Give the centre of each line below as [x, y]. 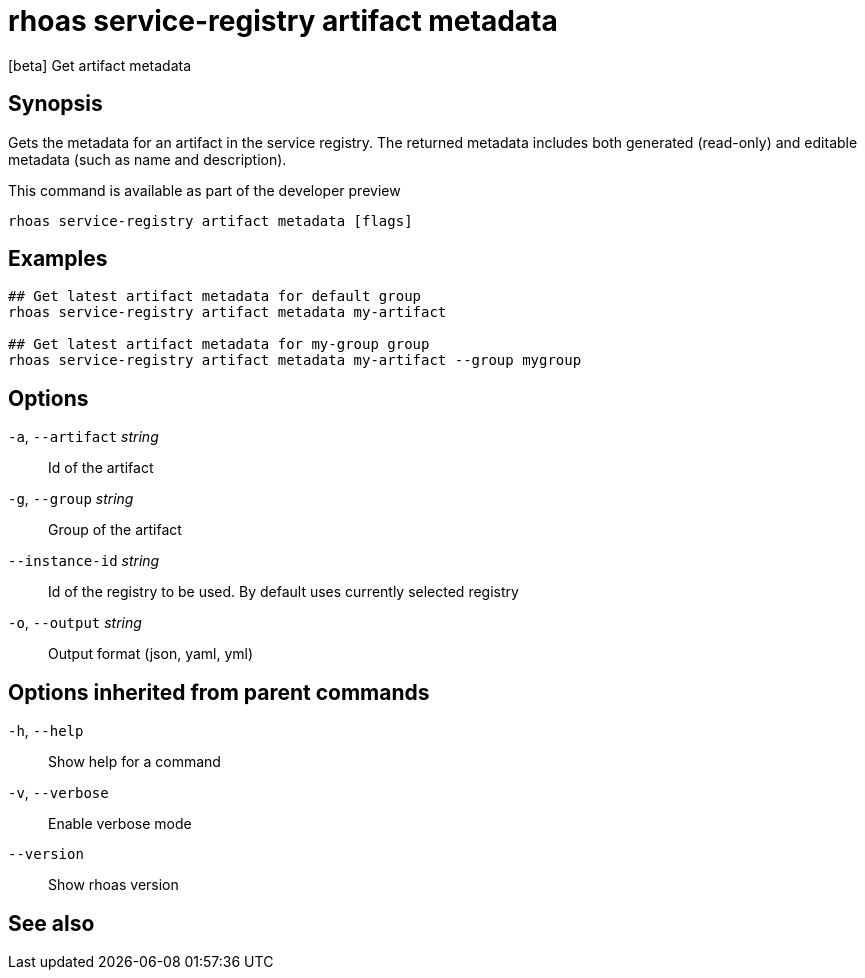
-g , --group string [71, 499]
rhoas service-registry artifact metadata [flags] [210, 220]
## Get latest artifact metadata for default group [215, 296]
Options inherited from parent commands [219, 692]
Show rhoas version [113, 885]
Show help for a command [134, 762]
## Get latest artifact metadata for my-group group [219, 344]
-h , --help [46, 731]
